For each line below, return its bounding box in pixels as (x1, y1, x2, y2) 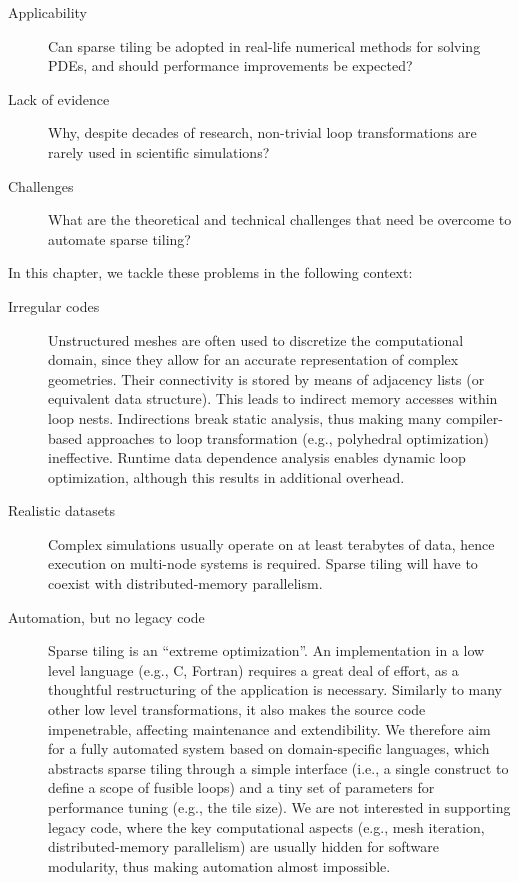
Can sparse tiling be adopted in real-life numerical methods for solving (48, 35, 481, 56)
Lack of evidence (8, 88, 110, 109)
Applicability (8, 2, 87, 22)
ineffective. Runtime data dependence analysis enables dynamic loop (48, 447, 466, 468)
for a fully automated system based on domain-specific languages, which (48, 738, 490, 759)
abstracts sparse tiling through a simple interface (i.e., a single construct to (48, 757, 509, 778)
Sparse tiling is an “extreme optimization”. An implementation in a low (48, 640, 485, 661)
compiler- (446, 407, 503, 428)
